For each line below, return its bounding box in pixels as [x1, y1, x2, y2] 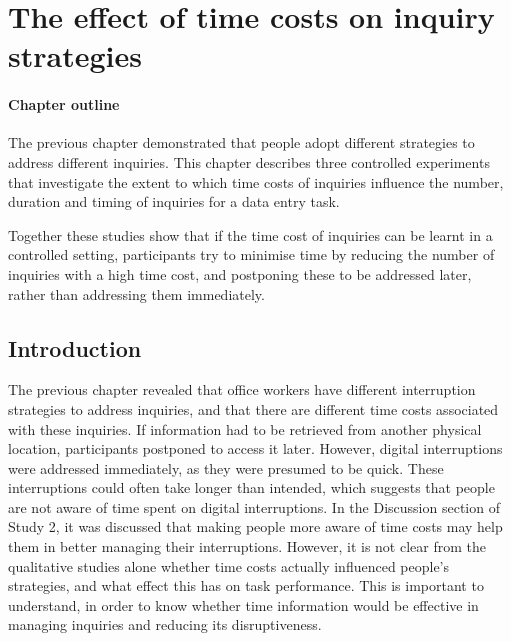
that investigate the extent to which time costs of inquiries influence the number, [8, 171, 504, 192]
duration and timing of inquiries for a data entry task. [8, 191, 340, 212]
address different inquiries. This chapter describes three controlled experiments [8, 151, 490, 172]
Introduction [8, 332, 142, 363]
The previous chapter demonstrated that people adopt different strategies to [8, 132, 475, 153]
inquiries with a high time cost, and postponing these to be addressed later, [8, 263, 472, 284]
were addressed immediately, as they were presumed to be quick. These [8, 457, 444, 478]
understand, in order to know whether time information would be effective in [8, 594, 479, 615]
